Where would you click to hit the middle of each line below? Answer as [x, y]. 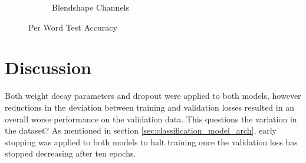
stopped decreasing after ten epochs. [70, 153]
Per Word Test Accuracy [73, 27]
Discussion [48, 67]
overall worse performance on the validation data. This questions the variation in [151, 119]
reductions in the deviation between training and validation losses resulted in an [149, 107]
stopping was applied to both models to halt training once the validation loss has [151, 142]
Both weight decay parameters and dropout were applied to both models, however [153, 96]
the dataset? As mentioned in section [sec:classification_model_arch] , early [141, 130]
